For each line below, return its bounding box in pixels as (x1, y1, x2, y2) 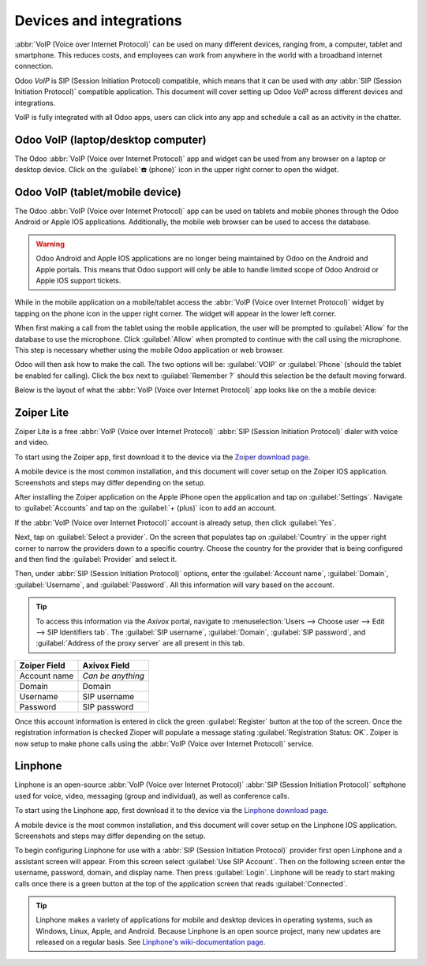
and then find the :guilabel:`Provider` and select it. (14, 554, 177, 563)
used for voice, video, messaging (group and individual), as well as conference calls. (14, 791, 290, 800)
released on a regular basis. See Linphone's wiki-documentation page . (35, 938, 266, 947)
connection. (14, 62, 54, 71)
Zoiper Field (19, 660, 66, 671)
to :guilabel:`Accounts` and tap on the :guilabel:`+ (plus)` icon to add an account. (14, 504, 277, 513)
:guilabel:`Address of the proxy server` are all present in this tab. (35, 638, 245, 648)
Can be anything (82, 670, 145, 681)
